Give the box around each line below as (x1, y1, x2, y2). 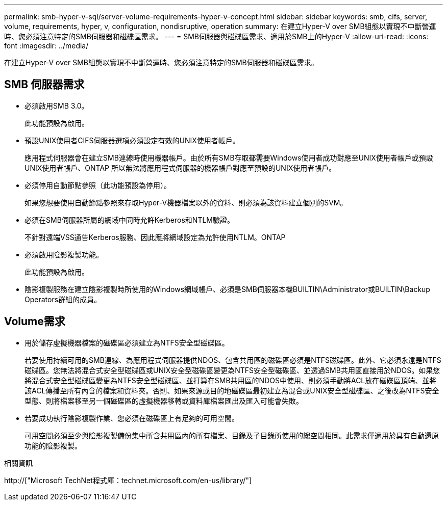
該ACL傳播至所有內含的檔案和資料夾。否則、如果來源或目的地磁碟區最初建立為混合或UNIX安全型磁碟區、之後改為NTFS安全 (24, 386, 439, 395)
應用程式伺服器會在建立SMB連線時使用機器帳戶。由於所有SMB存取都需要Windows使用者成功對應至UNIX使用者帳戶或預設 (24, 153, 433, 162)
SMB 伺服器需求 (4, 78, 85, 91)
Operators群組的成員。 (24, 295, 102, 304)
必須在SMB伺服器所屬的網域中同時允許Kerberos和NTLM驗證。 (24, 215, 234, 224)
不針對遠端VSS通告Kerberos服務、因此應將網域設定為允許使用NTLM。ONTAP (24, 232, 286, 242)
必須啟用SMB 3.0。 (24, 101, 89, 110)
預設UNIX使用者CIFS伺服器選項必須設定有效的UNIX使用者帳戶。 (24, 136, 240, 145)
